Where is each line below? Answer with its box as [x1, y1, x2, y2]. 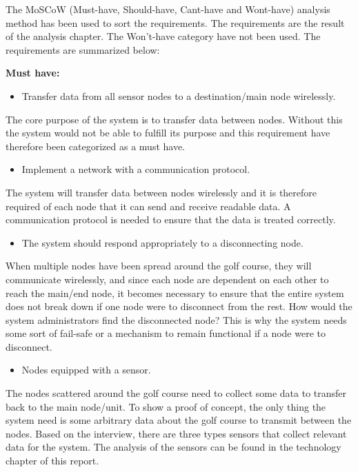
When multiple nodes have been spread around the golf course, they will [6, 258, 312, 273]
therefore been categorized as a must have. [6, 138, 186, 153]
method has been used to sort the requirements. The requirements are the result [6, 15, 345, 30]
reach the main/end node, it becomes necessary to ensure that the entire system [6, 285, 344, 300]
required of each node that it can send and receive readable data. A [6, 198, 291, 213]
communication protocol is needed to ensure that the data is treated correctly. [6, 212, 336, 227]
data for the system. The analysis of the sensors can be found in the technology [6, 440, 341, 454]
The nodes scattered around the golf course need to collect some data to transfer [6, 386, 347, 400]
